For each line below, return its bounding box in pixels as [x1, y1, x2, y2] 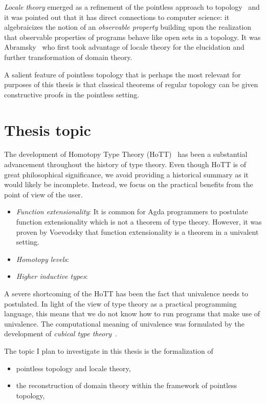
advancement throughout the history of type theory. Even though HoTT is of [4, 159, 247, 170]
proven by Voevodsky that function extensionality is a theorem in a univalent [16, 226, 259, 237]
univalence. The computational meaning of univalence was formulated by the [4, 318, 245, 329]
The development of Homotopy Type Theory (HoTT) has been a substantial [4, 149, 248, 159]
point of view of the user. [4, 189, 83, 199]
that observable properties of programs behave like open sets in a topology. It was [4, 31, 261, 42]
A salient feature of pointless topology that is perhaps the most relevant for [4, 69, 241, 79]
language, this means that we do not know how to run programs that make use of [4, 308, 260, 319]
